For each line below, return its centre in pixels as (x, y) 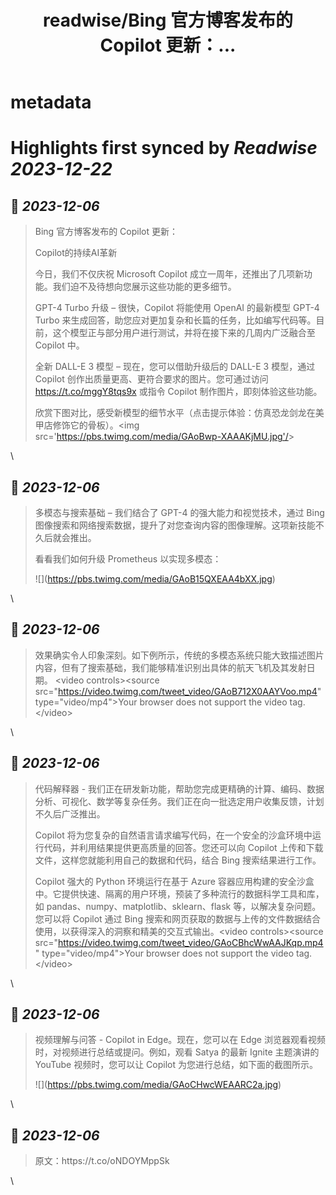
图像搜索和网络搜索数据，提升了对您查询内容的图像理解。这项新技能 (175, 525)
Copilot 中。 (59, 345)
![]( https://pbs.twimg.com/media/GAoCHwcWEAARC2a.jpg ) (158, 1085)
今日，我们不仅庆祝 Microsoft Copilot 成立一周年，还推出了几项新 (169, 274)
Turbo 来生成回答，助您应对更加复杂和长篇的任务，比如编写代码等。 (175, 320)
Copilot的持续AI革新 (76, 253)
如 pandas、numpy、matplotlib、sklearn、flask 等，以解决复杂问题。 (178, 906)
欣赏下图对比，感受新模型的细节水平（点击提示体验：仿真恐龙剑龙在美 (179, 413)
